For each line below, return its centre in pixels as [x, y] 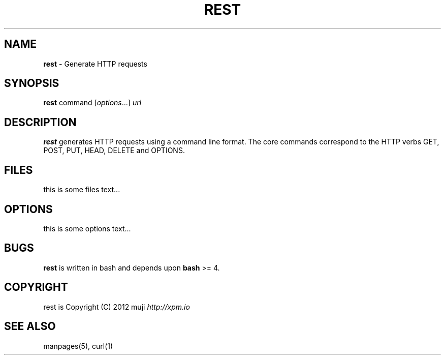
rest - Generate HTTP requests [95, 64]
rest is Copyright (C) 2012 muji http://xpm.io [117, 307]
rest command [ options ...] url [92, 103]
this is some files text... [82, 190]
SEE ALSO [30, 326]
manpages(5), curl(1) [78, 346]
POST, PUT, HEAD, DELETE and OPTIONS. [114, 151]
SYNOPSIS [32, 83]
